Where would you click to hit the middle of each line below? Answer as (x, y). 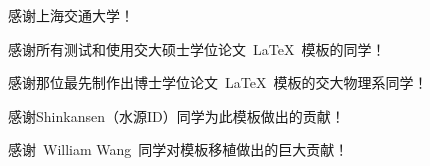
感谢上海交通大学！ (71, 15)
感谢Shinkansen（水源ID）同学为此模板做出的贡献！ (176, 115)
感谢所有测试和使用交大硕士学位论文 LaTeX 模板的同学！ (197, 48)
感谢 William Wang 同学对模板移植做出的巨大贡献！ (178, 149)
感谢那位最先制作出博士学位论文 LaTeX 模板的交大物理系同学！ (218, 82)
